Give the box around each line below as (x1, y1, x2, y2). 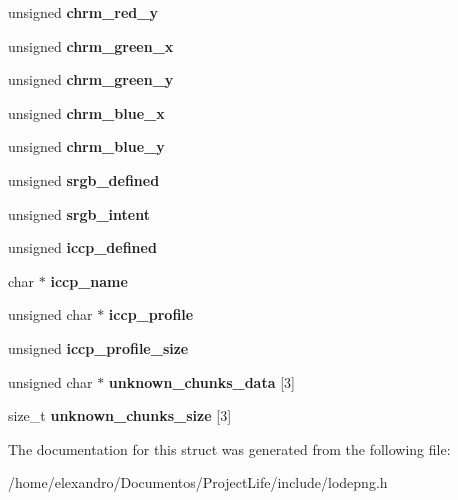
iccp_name (50, 270, 128, 291)
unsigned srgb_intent (8, 203, 150, 224)
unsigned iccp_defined (8, 237, 157, 258)
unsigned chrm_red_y (8, 2, 158, 22)
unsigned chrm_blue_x (8, 102, 165, 123)
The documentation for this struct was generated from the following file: (8, 438, 451, 459)
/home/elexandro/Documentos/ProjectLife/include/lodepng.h (8, 472, 388, 493)
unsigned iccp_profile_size (8, 337, 189, 358)
